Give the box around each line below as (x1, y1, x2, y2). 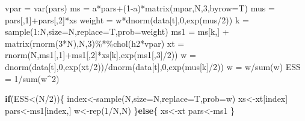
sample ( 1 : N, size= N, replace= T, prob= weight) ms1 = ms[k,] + (5, 25, 229, 38)
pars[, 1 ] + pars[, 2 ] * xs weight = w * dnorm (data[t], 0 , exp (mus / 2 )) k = (5, 13, 249, 26)
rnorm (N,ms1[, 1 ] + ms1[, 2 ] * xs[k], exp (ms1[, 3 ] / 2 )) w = (5, 49, 196, 61)
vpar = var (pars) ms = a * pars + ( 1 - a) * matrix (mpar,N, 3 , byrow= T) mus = (5, 2, 275, 14)
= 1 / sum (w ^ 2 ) (5, 72, 60, 84)
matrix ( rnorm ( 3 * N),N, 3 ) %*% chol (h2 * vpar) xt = (5, 37, 185, 49)
